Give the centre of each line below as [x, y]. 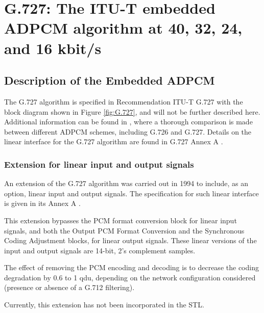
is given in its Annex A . [42, 203]
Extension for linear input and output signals [99, 164]
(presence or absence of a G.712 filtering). [69, 287]
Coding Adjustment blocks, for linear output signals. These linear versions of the [130, 240]
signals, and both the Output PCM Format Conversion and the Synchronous [124, 230]
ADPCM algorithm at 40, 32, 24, [123, 28]
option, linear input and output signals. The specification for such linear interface [131, 193]
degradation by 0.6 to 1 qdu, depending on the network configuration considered [130, 277]
